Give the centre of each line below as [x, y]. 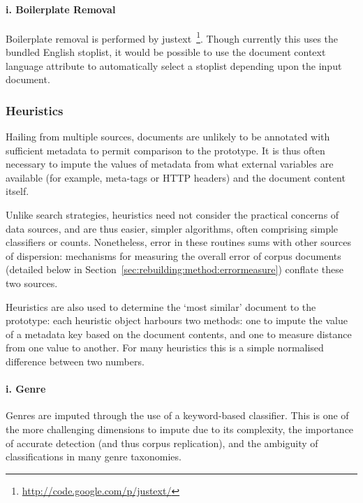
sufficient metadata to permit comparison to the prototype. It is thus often [165, 150]
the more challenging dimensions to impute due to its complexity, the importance [180, 429]
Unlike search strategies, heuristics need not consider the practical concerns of [172, 215]
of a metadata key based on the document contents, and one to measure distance [179, 334]
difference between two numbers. [75, 361]
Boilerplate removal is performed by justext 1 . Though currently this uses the [172, 37]
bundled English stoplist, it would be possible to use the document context [166, 52]
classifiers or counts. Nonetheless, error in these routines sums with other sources [179, 242]
